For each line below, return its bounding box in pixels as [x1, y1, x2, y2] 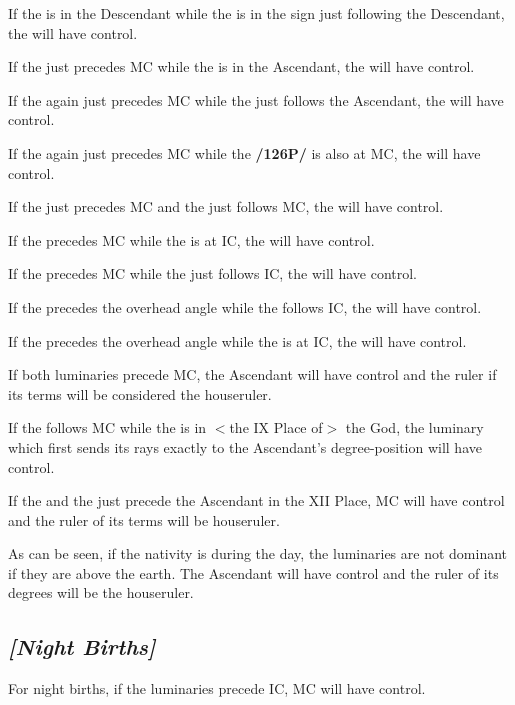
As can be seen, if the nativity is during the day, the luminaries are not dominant [8, 543, 507, 564]
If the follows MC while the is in [8, 417, 207, 438]
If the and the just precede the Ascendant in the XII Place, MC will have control [8, 490, 505, 511]
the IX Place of [229, 417, 323, 438]
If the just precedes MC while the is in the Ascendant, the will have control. [8, 56, 475, 77]
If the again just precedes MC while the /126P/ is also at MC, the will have [8, 142, 481, 163]
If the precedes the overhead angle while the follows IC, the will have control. [8, 296, 482, 317]
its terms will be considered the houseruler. [8, 383, 272, 404]
